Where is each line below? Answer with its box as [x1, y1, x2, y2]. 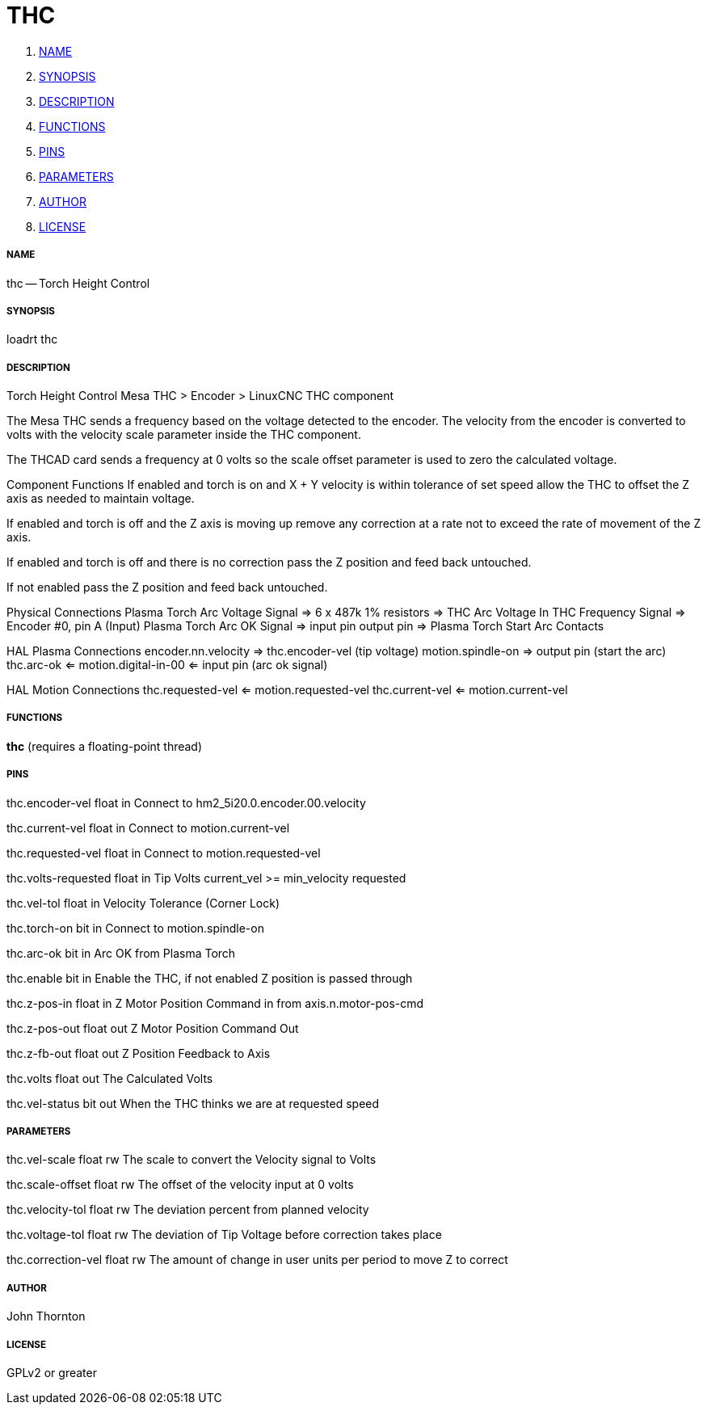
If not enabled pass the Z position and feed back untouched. [6, 580, 328, 595]
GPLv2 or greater [6, 1366, 97, 1379]
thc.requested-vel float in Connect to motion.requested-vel [6, 845, 321, 860]
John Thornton [6, 1309, 86, 1324]
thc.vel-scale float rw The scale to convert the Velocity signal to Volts [6, 1152, 377, 1167]
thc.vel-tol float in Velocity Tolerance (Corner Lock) [6, 895, 280, 910]
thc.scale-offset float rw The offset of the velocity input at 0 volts [6, 1177, 354, 1192]
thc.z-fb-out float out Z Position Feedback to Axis [6, 1046, 271, 1060]
